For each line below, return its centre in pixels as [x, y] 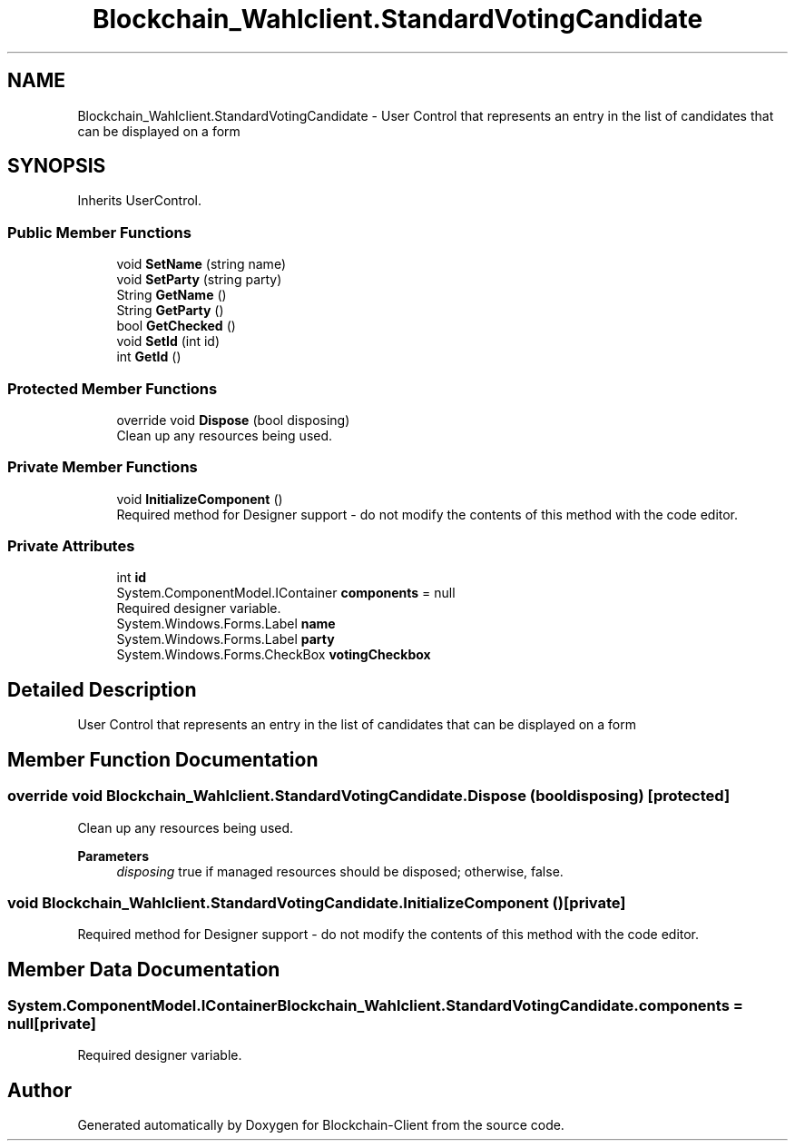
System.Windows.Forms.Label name [226, 624]
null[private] [52, 1024]
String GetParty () [170, 311]
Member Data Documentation [144, 969]
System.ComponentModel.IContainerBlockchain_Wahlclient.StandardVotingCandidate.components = [375, 1006]
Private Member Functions [103, 467]
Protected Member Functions [113, 388]
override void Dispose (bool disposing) [233, 420]
